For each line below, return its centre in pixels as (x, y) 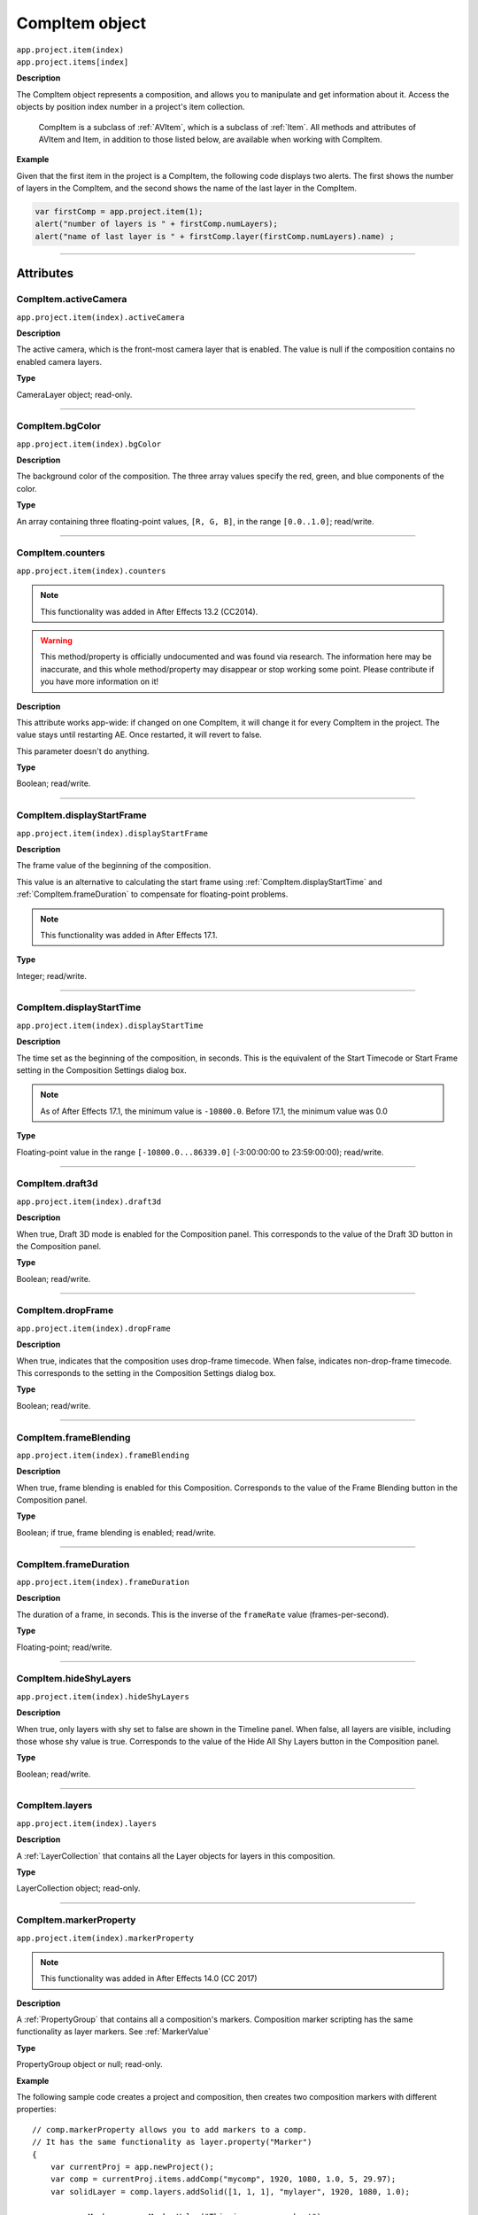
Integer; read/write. (52, 975)
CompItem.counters (61, 553)
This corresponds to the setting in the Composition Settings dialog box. (146, 1373)
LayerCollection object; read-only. (78, 1888)
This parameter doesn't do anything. (83, 751)
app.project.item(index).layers (86, 1823)
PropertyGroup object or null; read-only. (89, 2064)
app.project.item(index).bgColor (89, 444)
